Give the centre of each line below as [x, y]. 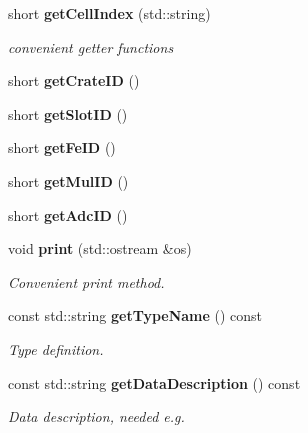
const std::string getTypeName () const [135, 315]
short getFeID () [62, 147]
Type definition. [56, 348]
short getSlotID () [68, 113]
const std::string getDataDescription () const [154, 382]
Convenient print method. [86, 281]
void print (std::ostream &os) [100, 248]
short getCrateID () [74, 80]
